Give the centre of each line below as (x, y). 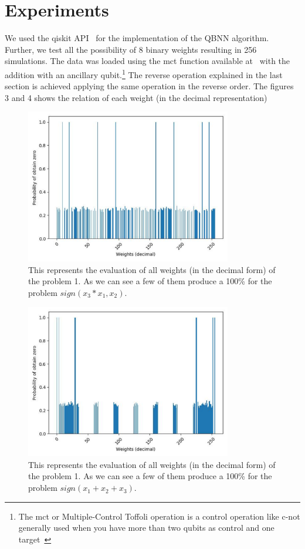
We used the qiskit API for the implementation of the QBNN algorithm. (137, 38)
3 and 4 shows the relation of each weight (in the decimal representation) (136, 97)
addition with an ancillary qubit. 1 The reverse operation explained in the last (144, 73)
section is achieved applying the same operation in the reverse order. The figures (149, 86)
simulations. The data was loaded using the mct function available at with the (148, 61)
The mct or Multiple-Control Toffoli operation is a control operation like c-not (159, 516)
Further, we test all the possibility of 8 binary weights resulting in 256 (131, 49)
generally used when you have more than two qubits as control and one (146, 528)
